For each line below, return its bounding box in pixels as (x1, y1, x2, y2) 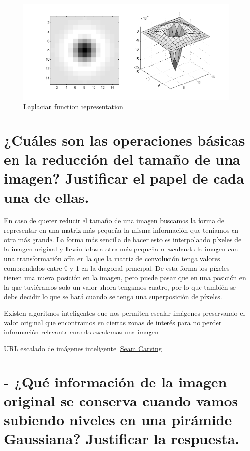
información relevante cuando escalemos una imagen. (4, 327, 161, 337)
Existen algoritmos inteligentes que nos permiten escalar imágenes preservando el (4, 307, 245, 317)
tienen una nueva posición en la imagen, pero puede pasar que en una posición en (4, 272, 246, 283)
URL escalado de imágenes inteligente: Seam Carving (4, 343, 162, 353)
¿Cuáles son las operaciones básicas (4, 130, 245, 150)
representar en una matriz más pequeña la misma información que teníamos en (4, 225, 239, 235)
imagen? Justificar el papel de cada (4, 168, 244, 188)
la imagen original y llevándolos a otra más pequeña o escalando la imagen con (4, 244, 238, 254)
